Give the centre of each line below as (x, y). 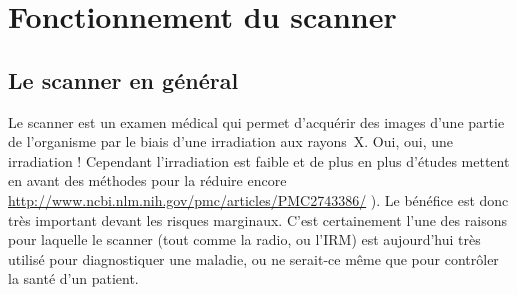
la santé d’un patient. (73, 278)
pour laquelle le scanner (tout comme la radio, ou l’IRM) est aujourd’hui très (244, 239)
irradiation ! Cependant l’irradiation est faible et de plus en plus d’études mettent (259, 160)
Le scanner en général (123, 79)
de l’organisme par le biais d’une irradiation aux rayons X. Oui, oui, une (230, 141)
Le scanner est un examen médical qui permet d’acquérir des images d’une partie (256, 121)
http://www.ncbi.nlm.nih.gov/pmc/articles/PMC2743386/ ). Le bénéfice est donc (258, 199)
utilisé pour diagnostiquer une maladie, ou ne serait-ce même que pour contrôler (253, 258)
